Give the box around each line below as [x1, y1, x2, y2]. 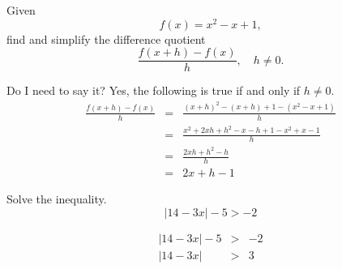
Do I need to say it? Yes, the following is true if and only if [6, 82, 301, 99]
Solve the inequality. [6, 190, 107, 207]
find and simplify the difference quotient [6, 30, 206, 47]
